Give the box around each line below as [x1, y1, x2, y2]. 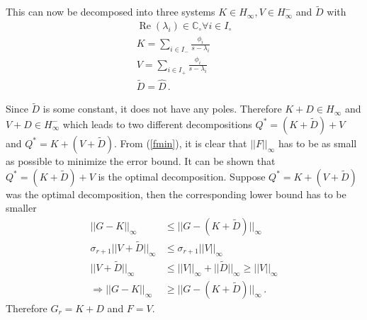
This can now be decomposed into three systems [6, 4, 215, 19]
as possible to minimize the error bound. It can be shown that [6, 153, 276, 168]
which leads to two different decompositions [62, 116, 252, 131]
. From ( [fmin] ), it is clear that [114, 135, 247, 150]
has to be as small [278, 135, 357, 150]
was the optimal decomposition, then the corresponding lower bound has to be [6, 186, 346, 201]
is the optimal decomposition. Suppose [98, 168, 266, 183]
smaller [6, 200, 37, 215]
